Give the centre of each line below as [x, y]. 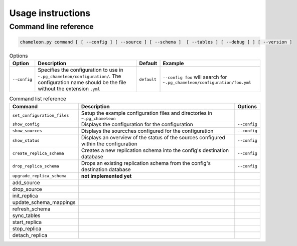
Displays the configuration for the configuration [137, 124]
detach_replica [30, 235]
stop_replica [27, 228]
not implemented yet [106, 176]
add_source [26, 182]
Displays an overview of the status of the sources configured [153, 137]
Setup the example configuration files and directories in [147, 113]
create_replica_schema [38, 154]
